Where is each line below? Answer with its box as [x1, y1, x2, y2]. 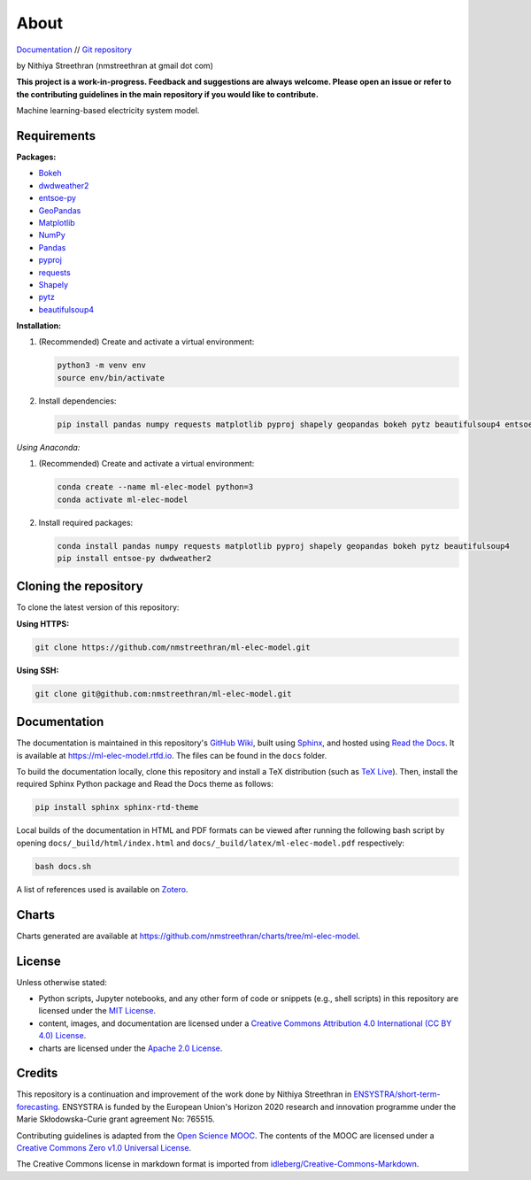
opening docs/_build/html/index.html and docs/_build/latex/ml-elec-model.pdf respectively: [16, 837, 405, 848]
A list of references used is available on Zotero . [16, 883, 189, 894]
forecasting [16, 1101, 58, 1112]
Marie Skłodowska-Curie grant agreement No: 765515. [16, 1114, 215, 1124]
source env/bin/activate [57, 373, 165, 382]
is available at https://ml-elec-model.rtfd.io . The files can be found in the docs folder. [16, 750, 327, 760]
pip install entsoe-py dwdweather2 [57, 553, 212, 563]
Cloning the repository [16, 579, 143, 594]
